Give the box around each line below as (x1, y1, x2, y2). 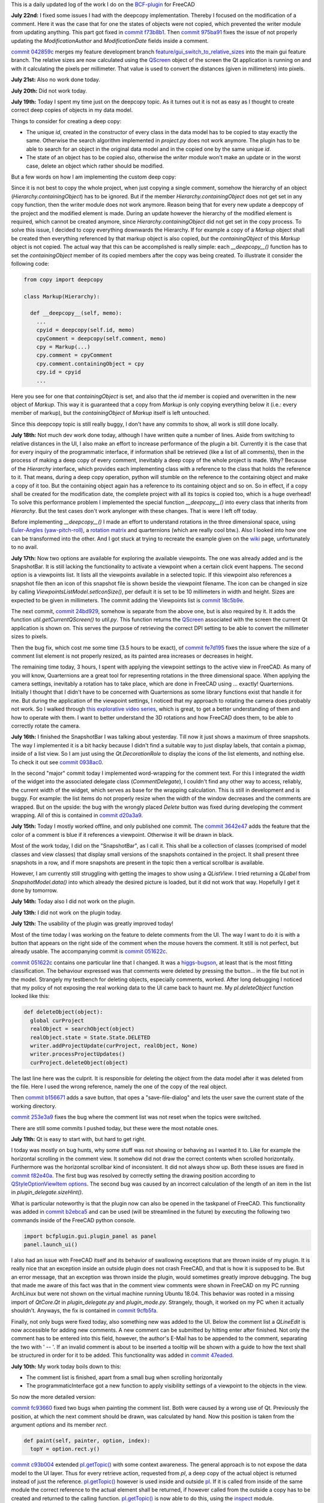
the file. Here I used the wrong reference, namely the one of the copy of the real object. (11, 1083, 227, 1091)
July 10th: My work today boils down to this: (11, 1362, 121, 1370)
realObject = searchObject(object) (30, 1026, 135, 1032)
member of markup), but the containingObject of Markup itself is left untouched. (11, 409, 210, 417)
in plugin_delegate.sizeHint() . (11, 1189, 83, 1196)
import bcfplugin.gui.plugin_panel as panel (23, 1232, 157, 1240)
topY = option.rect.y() (30, 1446, 100, 1452)
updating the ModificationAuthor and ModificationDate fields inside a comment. (11, 37, 209, 44)
